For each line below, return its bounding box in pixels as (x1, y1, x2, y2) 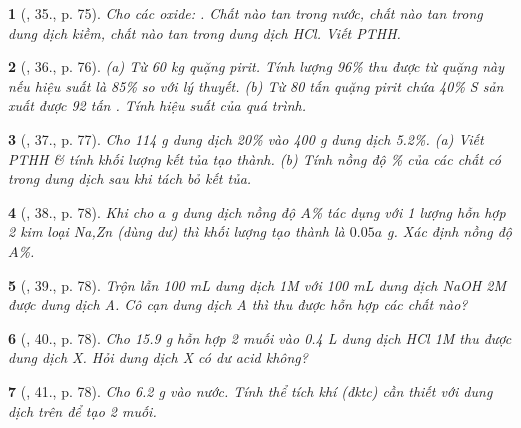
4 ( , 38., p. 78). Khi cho (8, 201, 154, 222)
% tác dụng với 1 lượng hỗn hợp (310, 201, 506, 222)
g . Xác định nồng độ (387, 221, 513, 242)
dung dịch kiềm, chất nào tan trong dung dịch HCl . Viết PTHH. (8, 22, 401, 43)
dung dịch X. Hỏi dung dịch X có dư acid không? (8, 347, 308, 368)
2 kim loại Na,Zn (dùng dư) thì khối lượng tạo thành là (8, 221, 345, 242)
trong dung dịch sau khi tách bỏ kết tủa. (8, 168, 252, 189)
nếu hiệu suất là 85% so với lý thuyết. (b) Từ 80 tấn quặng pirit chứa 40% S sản (8, 75, 504, 96)
